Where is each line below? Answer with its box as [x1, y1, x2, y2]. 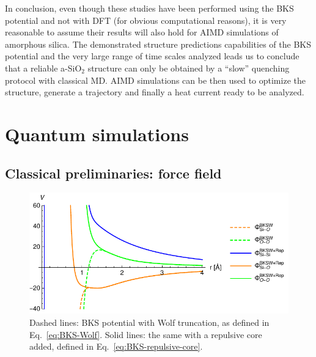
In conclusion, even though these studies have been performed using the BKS [5, 2, 294, 14]
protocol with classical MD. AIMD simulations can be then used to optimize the [5, 73, 306, 86]
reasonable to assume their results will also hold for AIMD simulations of [5, 26, 279, 39]
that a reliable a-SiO [5, 61, 82, 74]
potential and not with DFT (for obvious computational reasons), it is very [5, 13, 287, 26]
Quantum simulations [5, 121, 189, 146]
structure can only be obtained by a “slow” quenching [87, 61, 290, 74]
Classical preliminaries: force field [5, 163, 222, 182]
